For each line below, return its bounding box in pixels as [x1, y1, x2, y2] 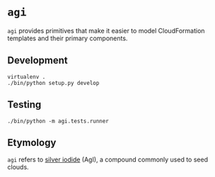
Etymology [7, 137, 57, 149]
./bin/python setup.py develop [7, 79, 100, 86]
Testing [7, 98, 42, 111]
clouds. [7, 163, 30, 171]
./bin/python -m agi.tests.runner [7, 118, 110, 125]
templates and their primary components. [7, 34, 128, 42]
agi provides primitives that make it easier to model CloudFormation [7, 26, 205, 35]
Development [7, 55, 69, 67]
